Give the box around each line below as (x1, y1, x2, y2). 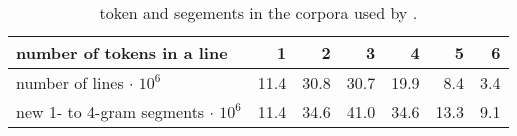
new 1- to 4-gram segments (16, 100, 205, 123)
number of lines (16, 71, 124, 94)
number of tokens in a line (16, 41, 228, 64)
